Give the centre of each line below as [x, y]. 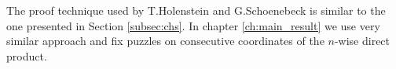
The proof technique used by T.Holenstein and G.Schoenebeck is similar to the [196, 10]
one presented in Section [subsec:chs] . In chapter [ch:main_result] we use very [193, 25]
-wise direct [362, 41]
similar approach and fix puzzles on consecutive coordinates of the [165, 41]
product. [27, 55]
